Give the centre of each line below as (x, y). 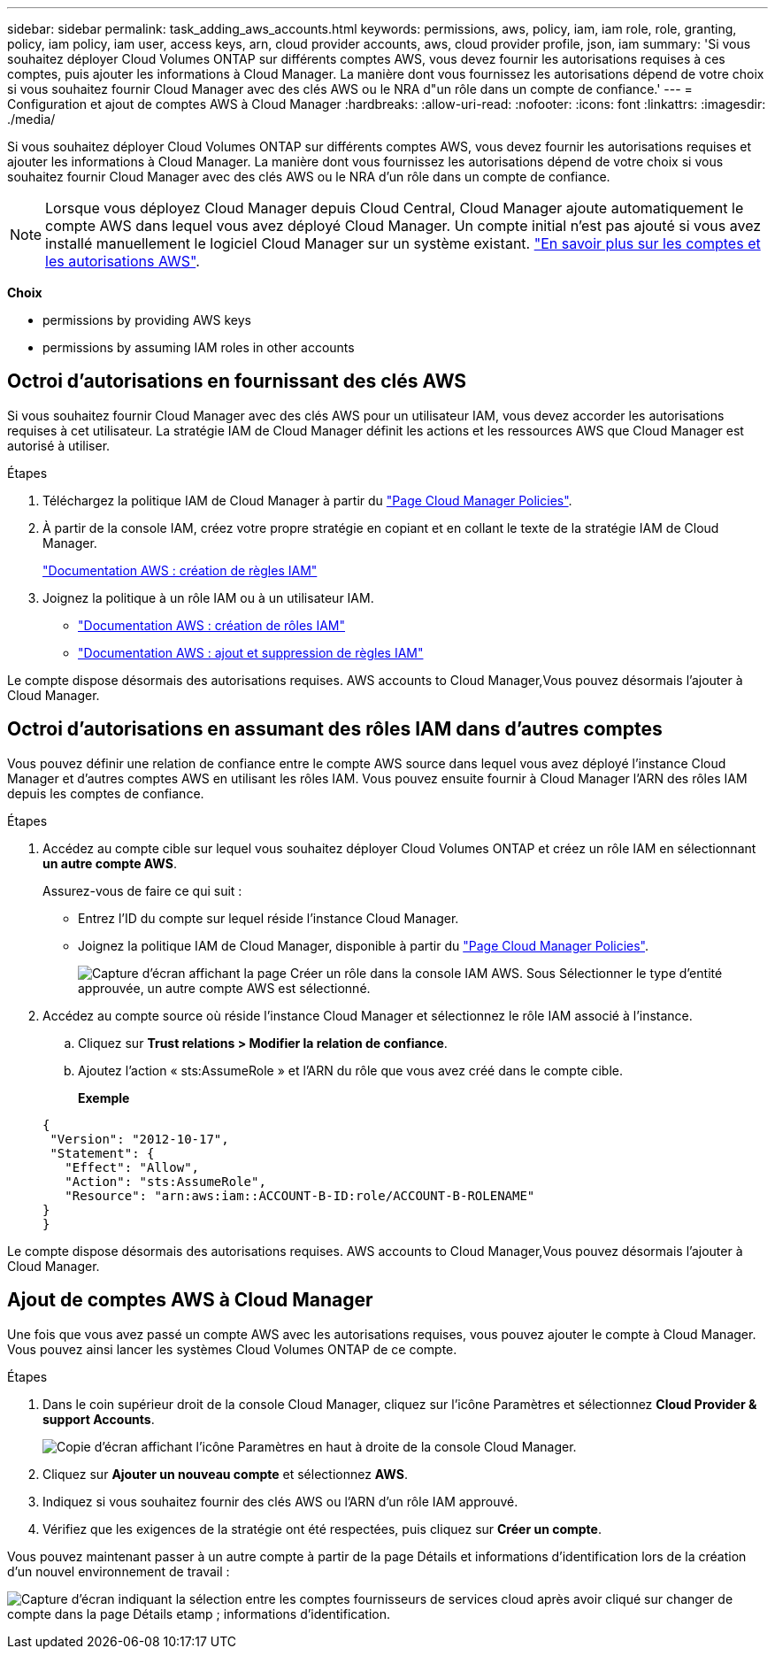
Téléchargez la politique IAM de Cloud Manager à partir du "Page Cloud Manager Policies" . (307, 500)
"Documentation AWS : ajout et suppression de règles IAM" (251, 652)
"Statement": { (102, 1153)
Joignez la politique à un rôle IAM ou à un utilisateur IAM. (208, 597)
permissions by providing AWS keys (147, 320)
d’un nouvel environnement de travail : (119, 1571)
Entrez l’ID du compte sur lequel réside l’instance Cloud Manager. (269, 918)
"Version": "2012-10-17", (139, 1139)
